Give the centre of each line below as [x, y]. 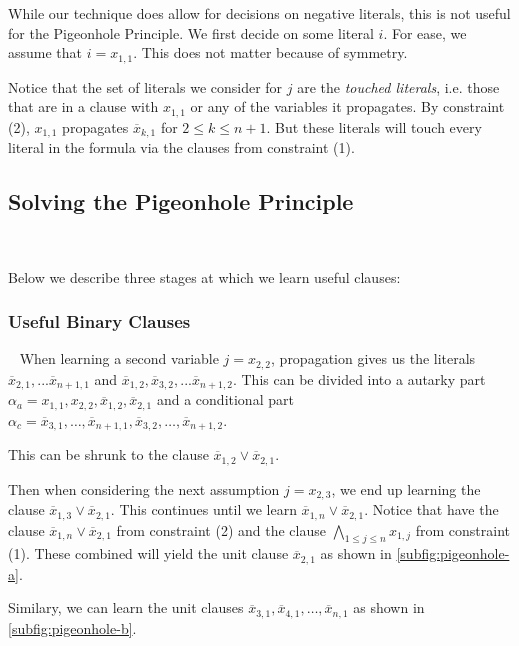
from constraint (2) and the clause [221, 529]
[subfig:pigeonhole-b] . [72, 627]
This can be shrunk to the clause [108, 454]
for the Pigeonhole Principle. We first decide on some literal [191, 32]
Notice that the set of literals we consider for [145, 86]
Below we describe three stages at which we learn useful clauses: [204, 276]
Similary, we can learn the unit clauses [126, 607]
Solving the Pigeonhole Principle [181, 201]
